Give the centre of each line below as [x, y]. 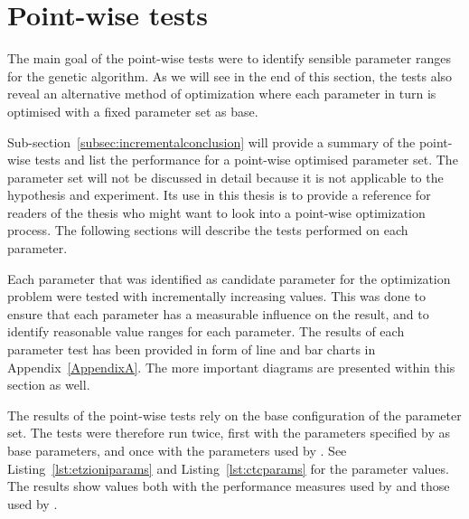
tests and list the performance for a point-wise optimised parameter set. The [246, 160]
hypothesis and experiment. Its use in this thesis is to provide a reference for [219, 195]
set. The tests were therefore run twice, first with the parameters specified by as [229, 433]
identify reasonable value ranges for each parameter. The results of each [206, 331]
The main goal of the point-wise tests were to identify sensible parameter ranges [229, 58]
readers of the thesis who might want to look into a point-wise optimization [216, 212]
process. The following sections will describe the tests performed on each [208, 230]
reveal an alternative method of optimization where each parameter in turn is [222, 94]
